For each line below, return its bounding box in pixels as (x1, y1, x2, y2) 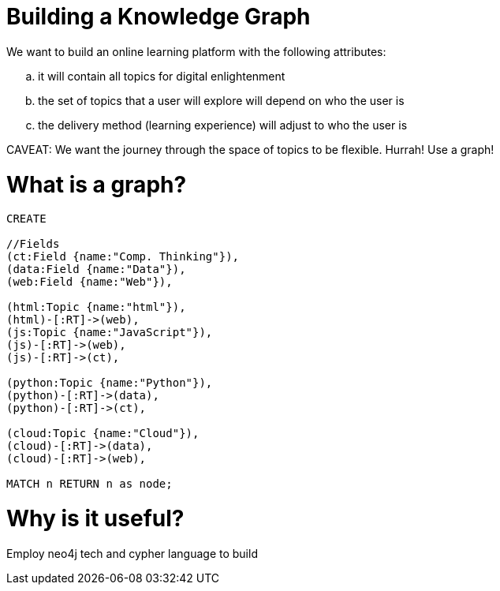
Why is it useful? (6, 505, 185, 532)
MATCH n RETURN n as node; (6, 477, 173, 491)
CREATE (6, 212, 47, 226)
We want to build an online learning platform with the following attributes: (6, 44, 386, 58)
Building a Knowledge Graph (6, 3, 311, 30)
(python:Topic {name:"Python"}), (6, 376, 213, 390)
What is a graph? (6, 170, 187, 198)
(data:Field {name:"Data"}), (6, 263, 186, 276)
